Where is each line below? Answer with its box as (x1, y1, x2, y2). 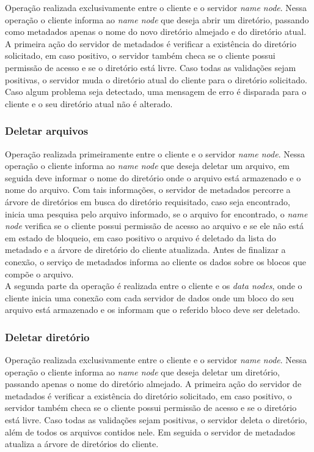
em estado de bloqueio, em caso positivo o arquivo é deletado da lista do (5, 231, 276, 244)
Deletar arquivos (5, 123, 89, 138)
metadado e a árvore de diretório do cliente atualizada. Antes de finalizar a (5, 243, 286, 256)
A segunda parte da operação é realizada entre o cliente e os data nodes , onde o (5, 279, 302, 292)
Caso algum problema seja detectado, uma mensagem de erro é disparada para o (5, 85, 307, 98)
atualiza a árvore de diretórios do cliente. (5, 437, 159, 450)
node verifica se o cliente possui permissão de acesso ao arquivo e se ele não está (5, 219, 304, 232)
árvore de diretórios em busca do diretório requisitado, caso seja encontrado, (5, 195, 290, 208)
